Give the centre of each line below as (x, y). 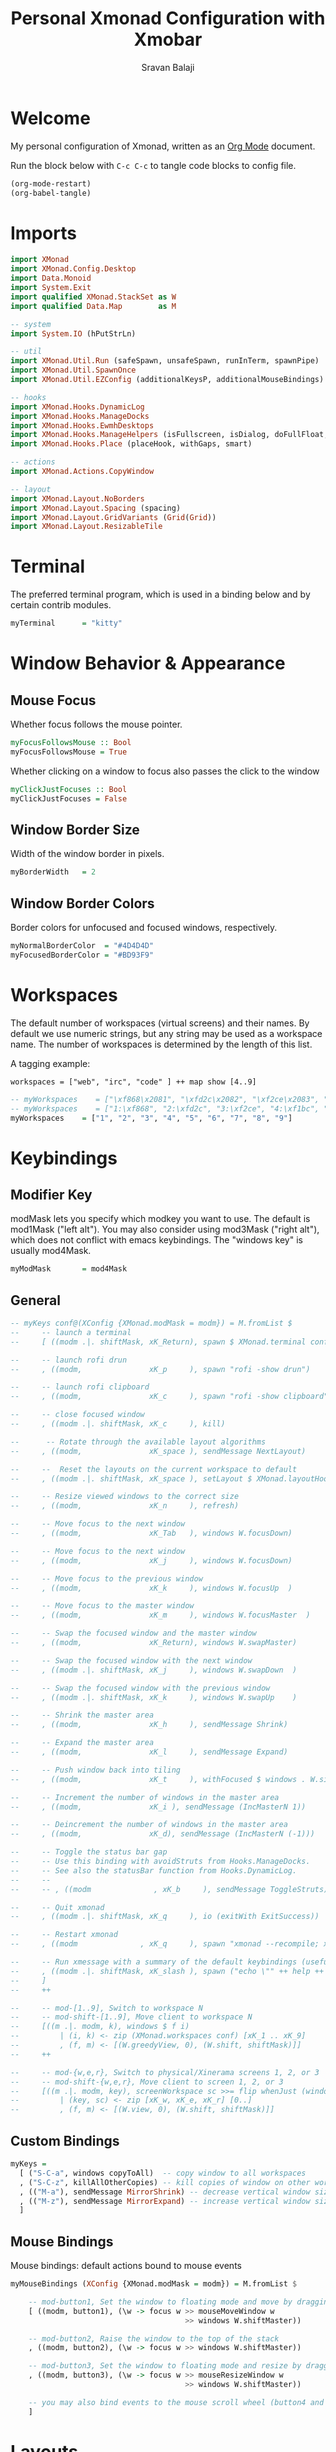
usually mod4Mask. (51, 1251)
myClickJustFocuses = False (69, 798)
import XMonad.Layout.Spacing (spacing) (96, 508)
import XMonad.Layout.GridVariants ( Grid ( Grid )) (113, 517)
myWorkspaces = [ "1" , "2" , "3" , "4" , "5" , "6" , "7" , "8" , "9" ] (151, 1118)
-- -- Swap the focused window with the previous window (140, 1688)
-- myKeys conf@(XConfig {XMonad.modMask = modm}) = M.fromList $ (151, 1323)
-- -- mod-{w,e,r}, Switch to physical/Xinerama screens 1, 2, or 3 (165, 2072)
